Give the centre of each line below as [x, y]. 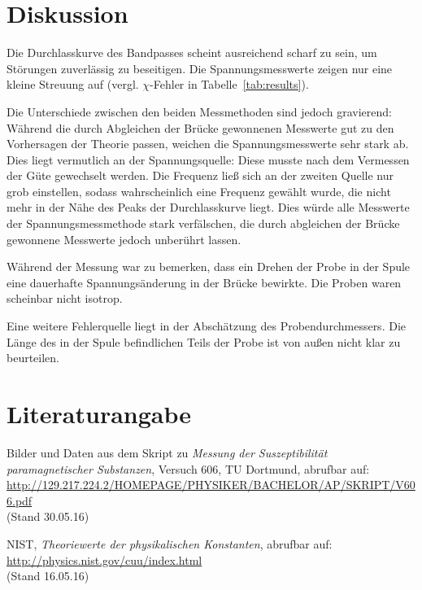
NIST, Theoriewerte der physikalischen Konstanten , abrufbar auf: [170, 543]
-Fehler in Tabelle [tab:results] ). [229, 84]
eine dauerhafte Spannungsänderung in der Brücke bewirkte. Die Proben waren [204, 282]
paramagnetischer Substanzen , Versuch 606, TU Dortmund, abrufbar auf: [188, 468]
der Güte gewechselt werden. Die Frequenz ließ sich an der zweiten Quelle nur [200, 175]
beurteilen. [33, 358]
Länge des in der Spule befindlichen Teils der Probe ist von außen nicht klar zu [204, 341]
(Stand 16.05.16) [48, 576]
